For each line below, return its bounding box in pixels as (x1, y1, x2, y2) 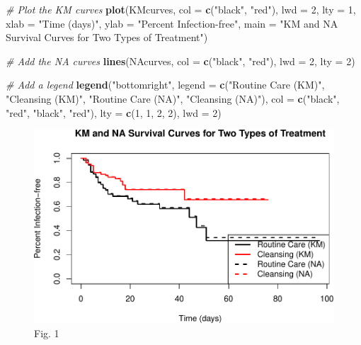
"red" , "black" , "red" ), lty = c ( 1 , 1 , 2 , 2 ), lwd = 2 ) (6, 105, 222, 120)
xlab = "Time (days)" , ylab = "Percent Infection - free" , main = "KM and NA (6, 16, 338, 30)
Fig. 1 (34, 325, 59, 340)
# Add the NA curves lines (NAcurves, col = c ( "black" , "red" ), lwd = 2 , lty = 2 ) (6, 53, 355, 68)
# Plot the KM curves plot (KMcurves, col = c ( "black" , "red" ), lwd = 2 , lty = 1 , (6, 2, 356, 16)
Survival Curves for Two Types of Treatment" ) (6, 30, 208, 45)
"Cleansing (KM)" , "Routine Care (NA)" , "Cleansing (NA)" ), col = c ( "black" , (6, 91, 340, 106)
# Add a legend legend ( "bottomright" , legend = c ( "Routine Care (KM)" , (6, 77, 325, 92)
